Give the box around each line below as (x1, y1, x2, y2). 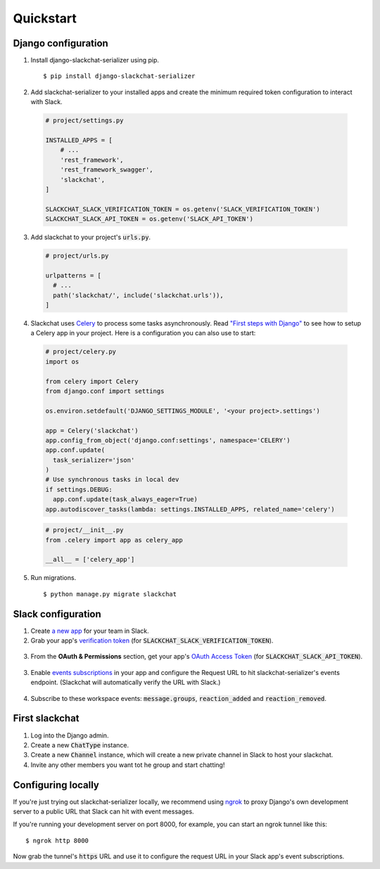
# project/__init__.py (45, 526, 124, 534)
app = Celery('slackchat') (45, 426, 139, 434)
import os (45, 357, 80, 366)
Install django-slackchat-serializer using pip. (30, 56, 160, 65)
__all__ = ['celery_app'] (45, 555, 135, 564)
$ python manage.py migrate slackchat (43, 590, 177, 598)
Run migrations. (30, 574, 77, 582)
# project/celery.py (45, 348, 116, 356)
